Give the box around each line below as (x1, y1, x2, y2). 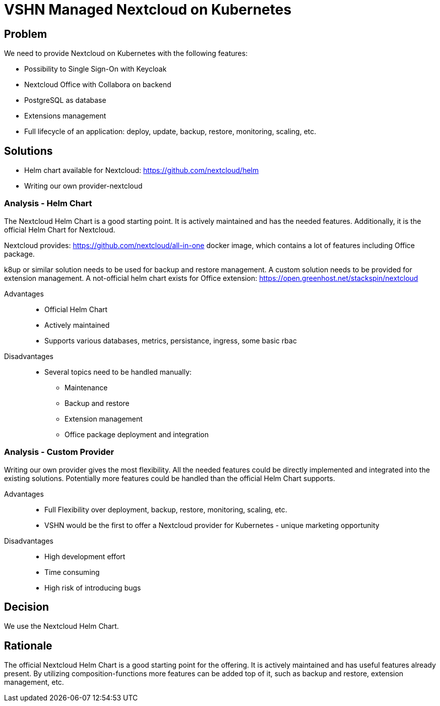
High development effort (44, 552, 125, 561)
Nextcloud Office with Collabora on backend (24, 80, 171, 89)
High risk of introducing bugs (44, 583, 141, 592)
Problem (4, 27, 47, 40)
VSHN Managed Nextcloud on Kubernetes (4, 1, 292, 18)
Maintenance (65, 383, 108, 392)
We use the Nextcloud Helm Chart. (4, 622, 119, 631)
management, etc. (4, 678, 64, 687)
